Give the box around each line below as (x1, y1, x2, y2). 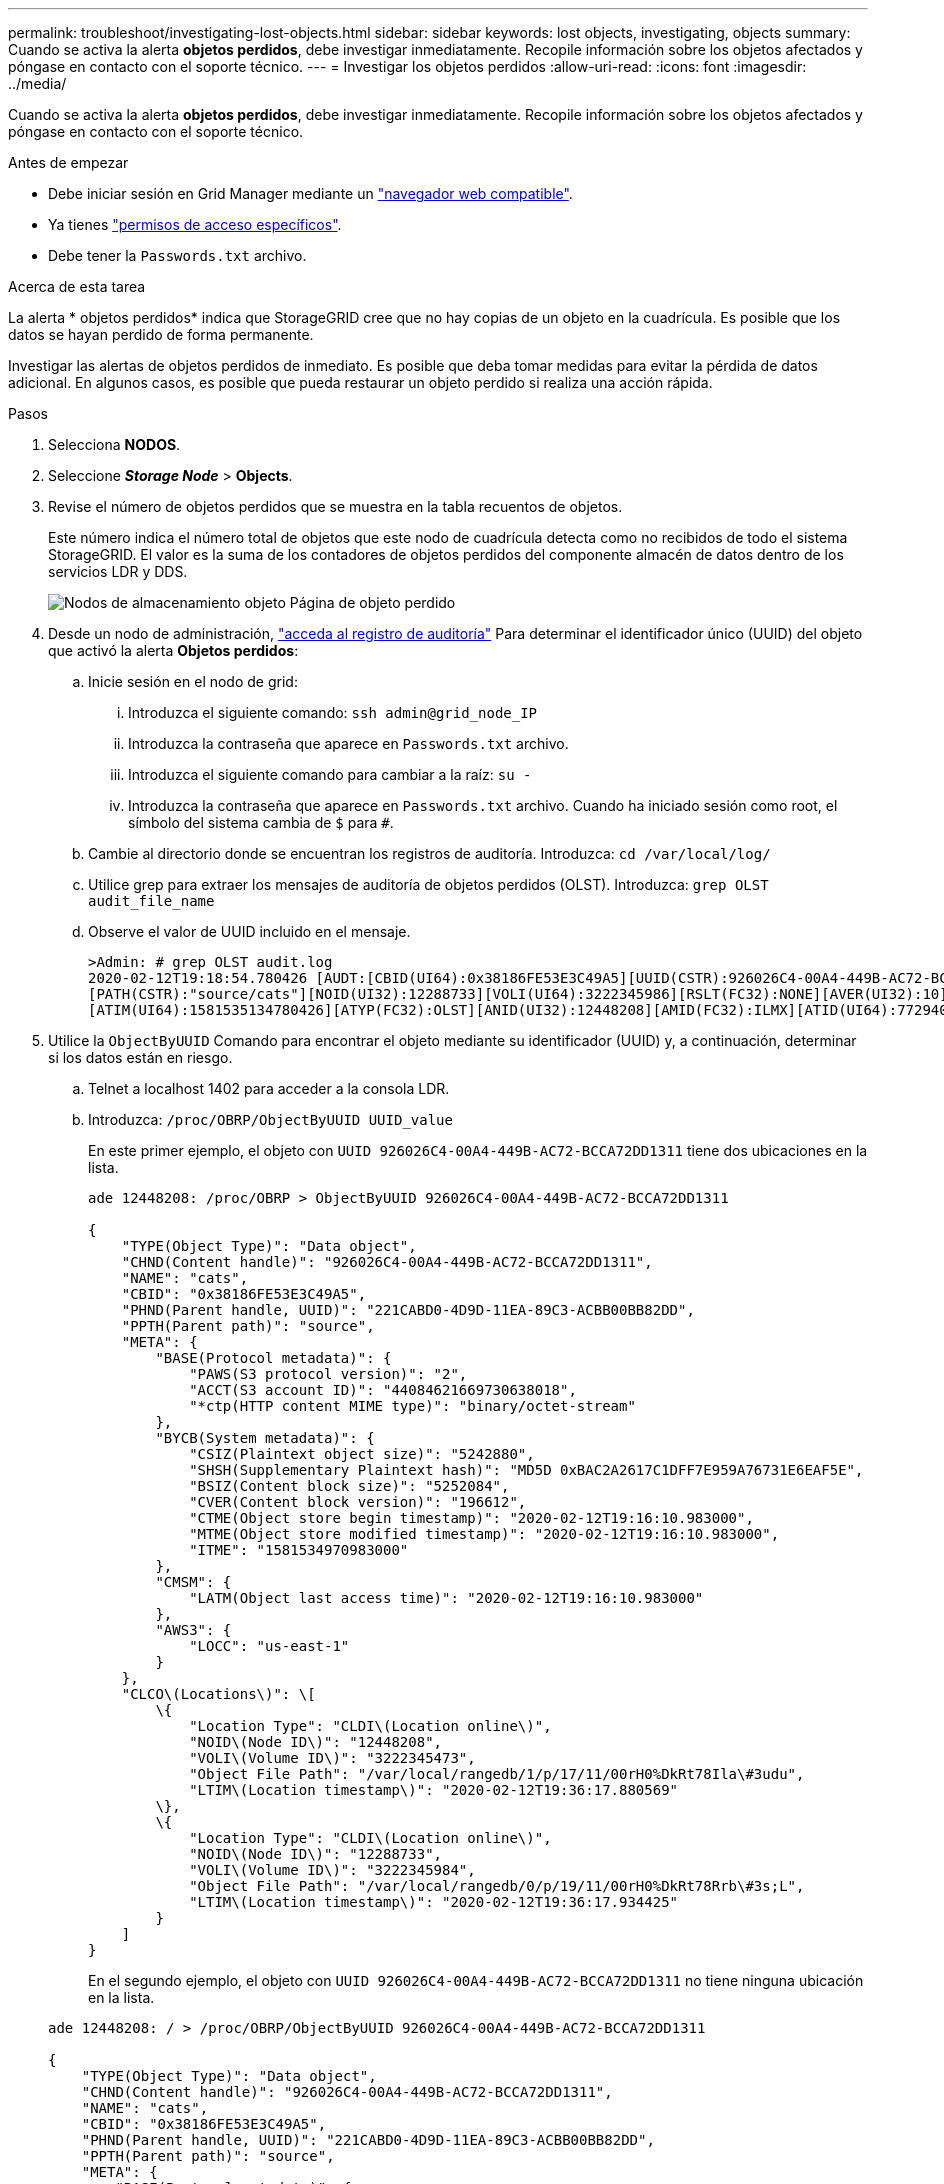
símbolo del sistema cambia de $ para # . (128, 814, 394, 831)
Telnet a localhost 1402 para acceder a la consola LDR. (88, 1080, 450, 1097)
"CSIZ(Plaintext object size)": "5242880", (189, 1446, 535, 1462)
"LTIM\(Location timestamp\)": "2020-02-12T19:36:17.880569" (189, 1782, 679, 1798)
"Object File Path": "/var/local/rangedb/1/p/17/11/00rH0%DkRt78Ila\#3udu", (189, 1766, 805, 1782)
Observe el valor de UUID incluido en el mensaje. (88, 923, 411, 940)
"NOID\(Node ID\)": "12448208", (189, 1734, 443, 1750)
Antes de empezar (8, 154, 129, 171)
